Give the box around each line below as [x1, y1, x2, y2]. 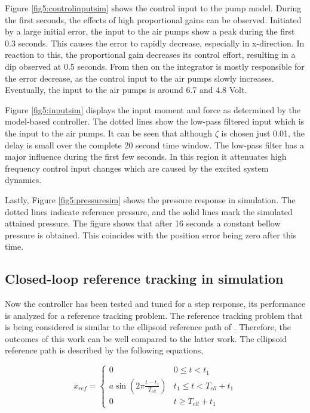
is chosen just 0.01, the [221, 126, 305, 139]
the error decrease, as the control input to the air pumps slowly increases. [5, 72, 274, 84]
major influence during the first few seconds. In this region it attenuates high [5, 150, 287, 163]
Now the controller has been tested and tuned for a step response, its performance [5, 297, 306, 310]
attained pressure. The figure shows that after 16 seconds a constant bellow [5, 217, 281, 229]
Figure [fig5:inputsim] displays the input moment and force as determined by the [5, 103, 300, 116]
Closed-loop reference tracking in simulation [5, 269, 284, 288]
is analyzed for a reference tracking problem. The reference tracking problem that [5, 309, 303, 321]
